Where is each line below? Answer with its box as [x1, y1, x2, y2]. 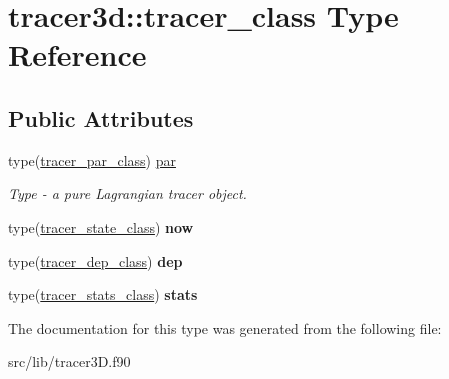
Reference [8, 34, 147, 75]
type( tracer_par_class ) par [8, 149, 176, 170]
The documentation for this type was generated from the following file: [8, 317, 442, 338]
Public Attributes [8, 102, 194, 133]
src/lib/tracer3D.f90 [8, 351, 131, 372]
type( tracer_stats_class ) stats [8, 284, 198, 305]
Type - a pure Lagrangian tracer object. [8, 183, 247, 204]
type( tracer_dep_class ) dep [8, 250, 183, 271]
